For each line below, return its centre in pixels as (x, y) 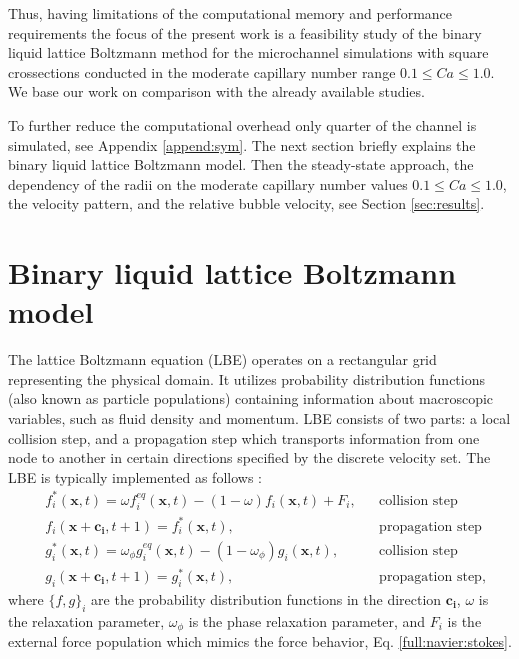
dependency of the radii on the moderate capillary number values (208, 183)
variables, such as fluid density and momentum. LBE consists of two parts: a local (259, 418)
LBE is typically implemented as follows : (135, 476)
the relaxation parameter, (86, 620)
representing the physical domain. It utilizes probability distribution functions (247, 378)
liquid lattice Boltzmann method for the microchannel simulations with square (248, 52)
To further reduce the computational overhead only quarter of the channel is (242, 124)
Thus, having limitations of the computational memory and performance (230, 13)
